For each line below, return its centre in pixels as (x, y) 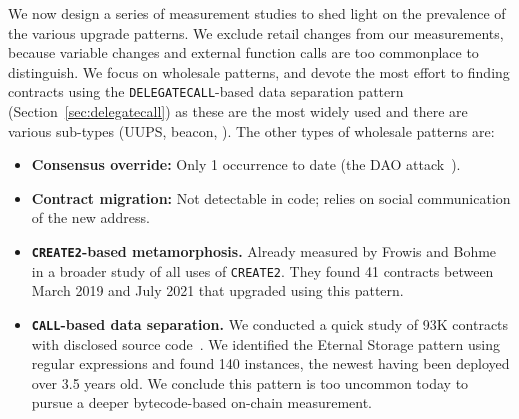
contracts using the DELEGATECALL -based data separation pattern (206, 91)
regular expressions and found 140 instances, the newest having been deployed (270, 363)
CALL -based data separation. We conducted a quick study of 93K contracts (270, 323)
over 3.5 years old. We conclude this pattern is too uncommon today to (250, 382)
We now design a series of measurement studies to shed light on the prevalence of (257, 13)
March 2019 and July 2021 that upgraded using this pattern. (217, 290)
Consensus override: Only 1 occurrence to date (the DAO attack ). (246, 164)
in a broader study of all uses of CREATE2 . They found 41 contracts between (262, 270)
